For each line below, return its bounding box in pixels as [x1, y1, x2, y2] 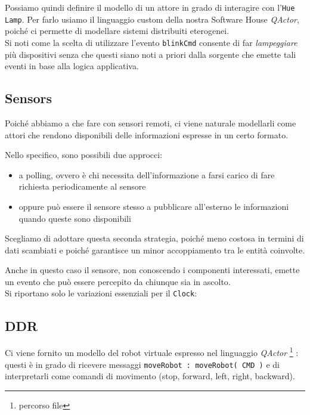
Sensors [5, 89, 52, 107]
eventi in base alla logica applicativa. [5, 60, 139, 72]
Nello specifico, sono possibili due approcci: [5, 148, 163, 161]
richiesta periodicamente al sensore [18, 180, 146, 193]
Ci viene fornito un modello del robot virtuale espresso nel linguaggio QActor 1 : [5, 345, 299, 358]
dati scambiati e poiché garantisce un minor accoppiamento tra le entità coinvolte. [5, 243, 305, 256]
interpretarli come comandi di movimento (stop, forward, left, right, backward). [5, 370, 295, 382]
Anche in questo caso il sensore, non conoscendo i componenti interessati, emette [5, 264, 300, 276]
